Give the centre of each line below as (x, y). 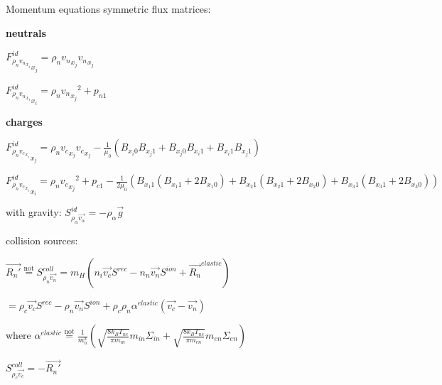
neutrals (26, 32)
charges (24, 121)
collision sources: (42, 240)
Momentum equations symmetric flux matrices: (108, 9)
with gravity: (34, 212)
